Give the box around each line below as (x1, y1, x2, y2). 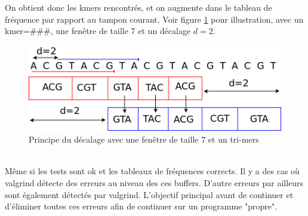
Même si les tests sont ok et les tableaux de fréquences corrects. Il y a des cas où (5, 165, 300, 177)
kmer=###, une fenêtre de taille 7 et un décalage (5, 24, 191, 37)
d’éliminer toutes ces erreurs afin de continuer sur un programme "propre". (5, 200, 278, 212)
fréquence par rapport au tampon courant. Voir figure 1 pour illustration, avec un (5, 13, 304, 25)
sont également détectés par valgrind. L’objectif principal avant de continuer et (5, 188, 294, 200)
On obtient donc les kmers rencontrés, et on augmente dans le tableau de (5, 1, 272, 13)
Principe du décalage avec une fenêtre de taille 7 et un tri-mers (29, 133, 259, 146)
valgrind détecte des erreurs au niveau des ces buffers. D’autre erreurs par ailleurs (5, 176, 304, 189)
